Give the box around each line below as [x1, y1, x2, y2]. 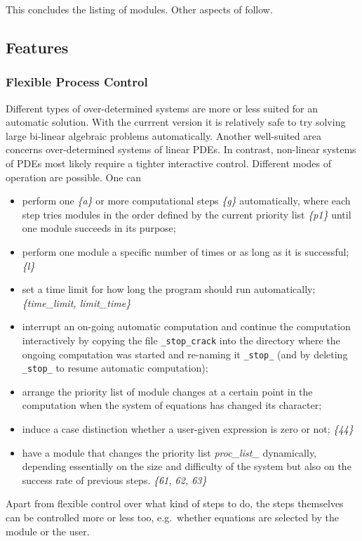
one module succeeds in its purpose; [22, 221, 176, 235]
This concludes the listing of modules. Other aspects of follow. [6, 2, 273, 16]
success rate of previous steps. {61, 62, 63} [22, 472, 207, 487]
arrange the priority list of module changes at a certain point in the [22, 384, 313, 398]
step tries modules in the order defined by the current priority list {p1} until [22, 207, 351, 221]
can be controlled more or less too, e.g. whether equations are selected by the [6, 510, 339, 525]
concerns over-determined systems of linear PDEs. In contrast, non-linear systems [6, 142, 356, 157]
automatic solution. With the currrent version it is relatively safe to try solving [6, 115, 346, 129]
